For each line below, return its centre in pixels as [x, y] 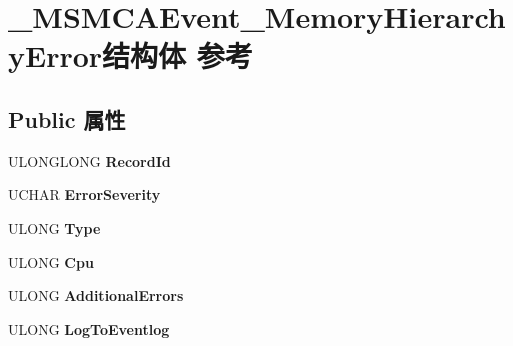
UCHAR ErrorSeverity [84, 194]
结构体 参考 [177, 55]
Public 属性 [67, 118]
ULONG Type [54, 227]
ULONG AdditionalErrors [96, 295]
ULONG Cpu [51, 261]
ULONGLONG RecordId [89, 160]
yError [55, 55]
